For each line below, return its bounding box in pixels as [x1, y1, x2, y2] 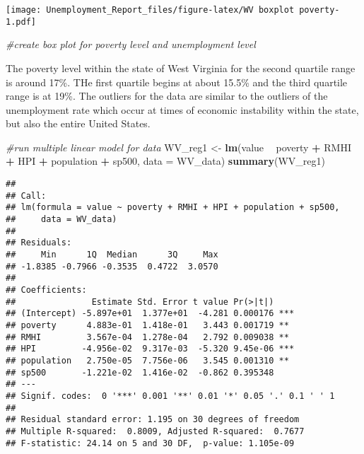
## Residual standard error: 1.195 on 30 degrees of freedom [6, 414, 300, 425]
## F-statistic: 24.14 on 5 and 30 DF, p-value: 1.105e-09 [6, 438, 295, 448]
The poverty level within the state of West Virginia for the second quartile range [6, 60, 356, 75]
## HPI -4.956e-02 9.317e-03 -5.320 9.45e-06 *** [6, 344, 295, 354]
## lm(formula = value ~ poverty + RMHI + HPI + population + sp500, [6, 202, 340, 213]
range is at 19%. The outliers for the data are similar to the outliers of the [6, 88, 328, 103]
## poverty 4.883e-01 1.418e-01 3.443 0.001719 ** [6, 320, 289, 330]
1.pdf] [6, 16, 36, 27]
